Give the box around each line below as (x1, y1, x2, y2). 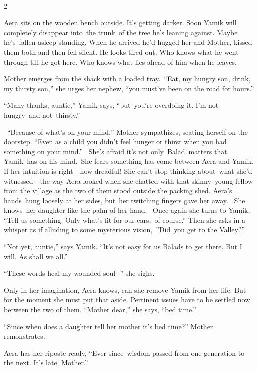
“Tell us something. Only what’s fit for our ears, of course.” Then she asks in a (4, 214, 245, 225)
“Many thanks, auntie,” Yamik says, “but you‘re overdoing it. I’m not (4, 100, 219, 110)
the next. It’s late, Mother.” (4, 357, 88, 368)
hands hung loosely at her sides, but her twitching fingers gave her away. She (4, 195, 245, 205)
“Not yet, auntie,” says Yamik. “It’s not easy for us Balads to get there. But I (4, 241, 242, 252)
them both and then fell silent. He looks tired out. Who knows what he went (4, 46, 239, 57)
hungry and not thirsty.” (4, 109, 80, 120)
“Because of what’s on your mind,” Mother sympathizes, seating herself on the (7, 126, 248, 137)
